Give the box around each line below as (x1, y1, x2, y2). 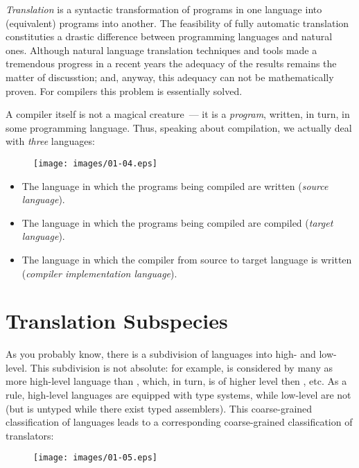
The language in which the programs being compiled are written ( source (21, 178, 329, 193)
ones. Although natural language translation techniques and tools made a (6, 42, 317, 57)
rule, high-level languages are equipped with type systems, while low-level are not (6, 388, 351, 402)
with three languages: (6, 134, 95, 148)
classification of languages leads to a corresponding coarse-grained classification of (6, 415, 353, 429)
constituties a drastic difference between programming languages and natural (6, 29, 333, 44)
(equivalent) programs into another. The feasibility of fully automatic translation (6, 15, 349, 30)
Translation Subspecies (6, 306, 228, 335)
